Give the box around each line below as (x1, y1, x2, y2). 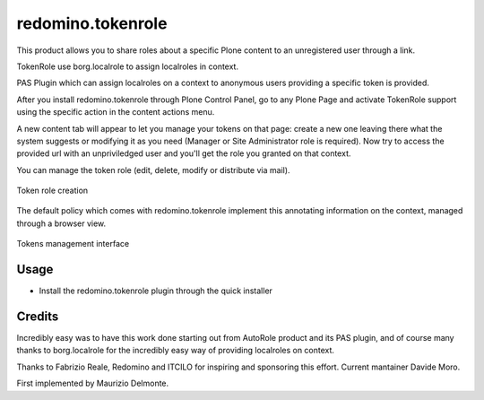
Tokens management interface (16, 239, 130, 249)
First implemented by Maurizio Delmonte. (16, 378, 169, 389)
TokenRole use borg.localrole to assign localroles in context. (16, 61, 239, 72)
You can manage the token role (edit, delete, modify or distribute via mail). (16, 164, 290, 175)
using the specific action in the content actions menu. (16, 107, 215, 117)
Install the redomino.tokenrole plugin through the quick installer (39, 285, 273, 296)
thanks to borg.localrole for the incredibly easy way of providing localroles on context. (16, 345, 335, 356)
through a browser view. (16, 218, 107, 229)
